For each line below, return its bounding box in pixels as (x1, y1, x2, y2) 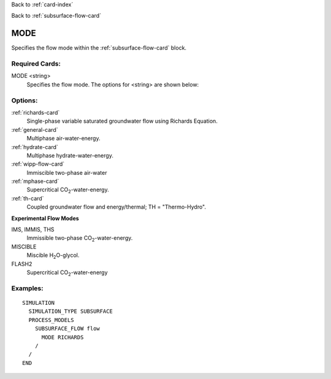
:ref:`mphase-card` (11, 178, 59, 185)
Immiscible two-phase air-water (26, 169, 107, 176)
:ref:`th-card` (11, 194, 44, 202)
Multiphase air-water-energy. (26, 135, 101, 142)
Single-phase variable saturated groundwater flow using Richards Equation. (26, 117, 218, 125)
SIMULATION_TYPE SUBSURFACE (28, 308, 113, 315)
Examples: (11, 284, 44, 293)
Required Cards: (11, 59, 61, 68)
